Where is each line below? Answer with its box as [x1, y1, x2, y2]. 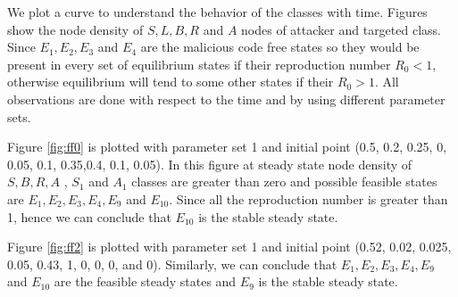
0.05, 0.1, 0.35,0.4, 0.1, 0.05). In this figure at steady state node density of [7, 154, 412, 173]
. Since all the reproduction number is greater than [169, 189, 448, 208]
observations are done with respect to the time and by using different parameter [7, 89, 446, 108]
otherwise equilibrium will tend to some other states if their [7, 72, 334, 91]
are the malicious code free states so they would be [140, 37, 420, 56]
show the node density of [7, 20, 144, 38]
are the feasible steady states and [54, 272, 237, 291]
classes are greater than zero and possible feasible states [131, 172, 437, 191]
